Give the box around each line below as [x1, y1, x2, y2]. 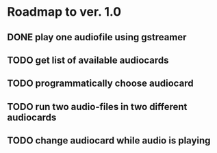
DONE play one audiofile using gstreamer [7, 31, 187, 43]
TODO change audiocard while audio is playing [7, 135, 211, 147]
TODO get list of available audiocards [7, 54, 169, 66]
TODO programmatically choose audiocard [7, 78, 194, 89]
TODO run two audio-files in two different [7, 100, 188, 113]
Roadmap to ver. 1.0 [7, 4, 122, 20]
